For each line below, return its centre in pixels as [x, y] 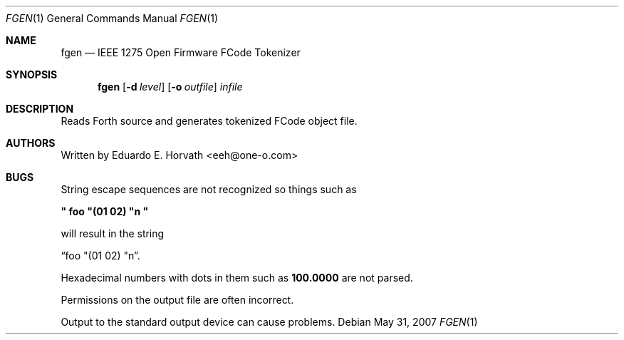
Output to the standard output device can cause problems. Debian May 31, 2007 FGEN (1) [269, 322]
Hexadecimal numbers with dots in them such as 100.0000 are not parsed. [237, 278]
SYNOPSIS [32, 74]
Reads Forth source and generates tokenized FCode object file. [209, 121]
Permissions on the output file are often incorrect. [177, 300]
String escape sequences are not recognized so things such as [209, 189]
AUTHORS [31, 143]
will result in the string [113, 233]
